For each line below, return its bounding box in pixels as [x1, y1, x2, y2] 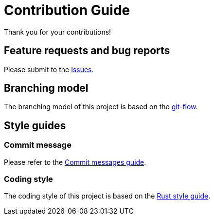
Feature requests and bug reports [4, 44, 170, 57]
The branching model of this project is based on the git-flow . [4, 102, 198, 111]
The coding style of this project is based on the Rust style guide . [4, 192, 211, 200]
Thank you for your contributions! [4, 27, 111, 36]
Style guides [4, 119, 66, 132]
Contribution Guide [4, 2, 130, 19]
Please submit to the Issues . [4, 65, 94, 74]
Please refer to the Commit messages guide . [4, 158, 146, 166]
